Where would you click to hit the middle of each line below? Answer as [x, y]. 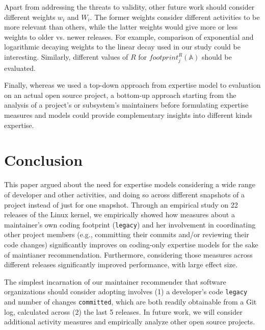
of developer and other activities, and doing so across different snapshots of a [125, 194]
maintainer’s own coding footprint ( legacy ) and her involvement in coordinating [130, 224]
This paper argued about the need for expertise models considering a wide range [130, 184]
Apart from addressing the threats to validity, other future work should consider [129, 7]
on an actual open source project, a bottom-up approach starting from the [120, 95]
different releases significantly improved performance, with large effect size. [121, 264]
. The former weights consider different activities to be [175, 17]
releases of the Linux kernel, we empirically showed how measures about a [120, 214]
